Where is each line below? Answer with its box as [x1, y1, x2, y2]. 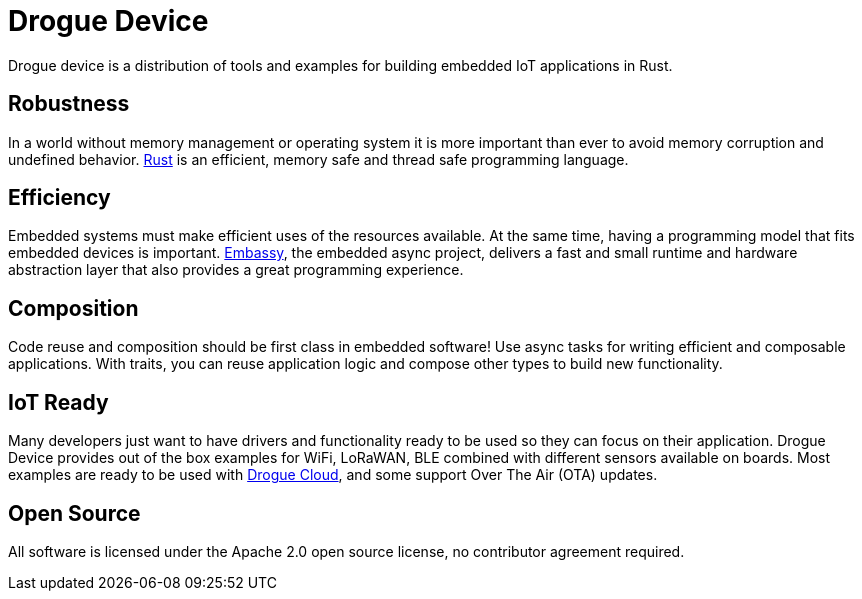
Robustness [8, 91, 130, 117]
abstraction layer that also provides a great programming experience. [8, 261, 464, 279]
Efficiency [8, 185, 111, 211]
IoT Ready [8, 389, 109, 415]
